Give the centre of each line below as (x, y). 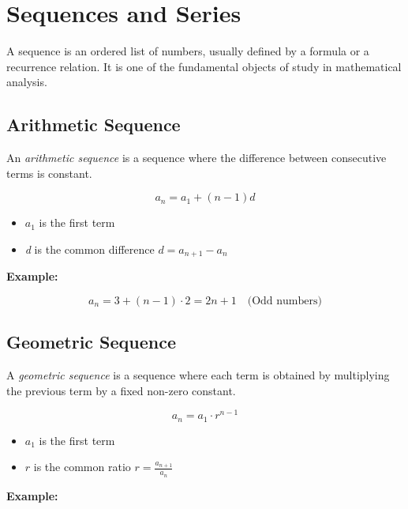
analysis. (27, 82)
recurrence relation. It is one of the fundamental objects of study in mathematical (204, 66)
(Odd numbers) (284, 301)
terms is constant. (49, 173)
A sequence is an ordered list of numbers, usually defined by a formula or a (188, 51)
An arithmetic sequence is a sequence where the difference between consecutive (197, 158)
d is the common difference (90, 249)
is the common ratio (82, 467)
